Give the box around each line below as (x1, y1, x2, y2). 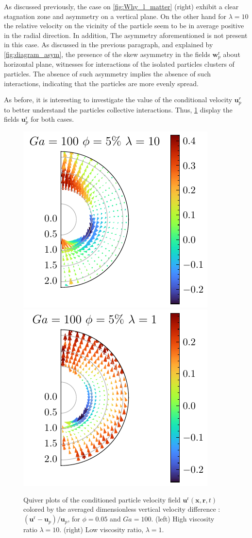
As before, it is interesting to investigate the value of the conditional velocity (4, 94, 233, 105)
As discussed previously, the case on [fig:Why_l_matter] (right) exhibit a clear (4, 1, 239, 11)
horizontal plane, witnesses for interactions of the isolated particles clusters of (4, 59, 235, 69)
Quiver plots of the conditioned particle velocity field (23, 494, 181, 504)
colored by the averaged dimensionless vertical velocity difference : (23, 504, 220, 514)
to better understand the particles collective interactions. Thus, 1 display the (4, 104, 233, 114)
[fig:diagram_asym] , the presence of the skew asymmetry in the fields (4, 49, 210, 59)
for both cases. (31, 114, 74, 124)
